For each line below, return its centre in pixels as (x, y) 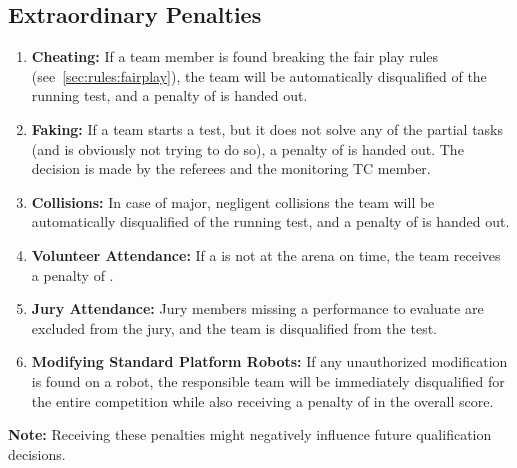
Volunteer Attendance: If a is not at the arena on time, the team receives (266, 254)
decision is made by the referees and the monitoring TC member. (231, 168)
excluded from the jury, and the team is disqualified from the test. (234, 327)
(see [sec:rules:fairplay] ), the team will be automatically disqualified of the (259, 75)
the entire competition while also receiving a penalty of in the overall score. (262, 400)
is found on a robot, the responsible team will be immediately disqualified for (268, 380)
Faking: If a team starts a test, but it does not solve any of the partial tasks (267, 128)
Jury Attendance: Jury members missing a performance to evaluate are (257, 308)
